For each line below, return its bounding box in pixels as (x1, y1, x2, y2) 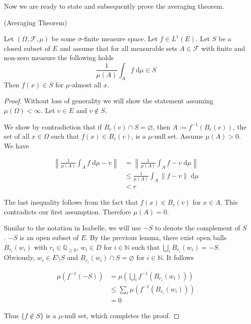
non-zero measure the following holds (4, 52, 114, 63)
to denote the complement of (155, 223, 240, 233)
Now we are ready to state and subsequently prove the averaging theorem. (4, 1, 224, 11)
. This (220, 197, 238, 207)
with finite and (201, 43, 245, 53)
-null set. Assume (152, 131, 204, 141)
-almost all (70, 79, 101, 89)
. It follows (162, 252, 194, 262)
